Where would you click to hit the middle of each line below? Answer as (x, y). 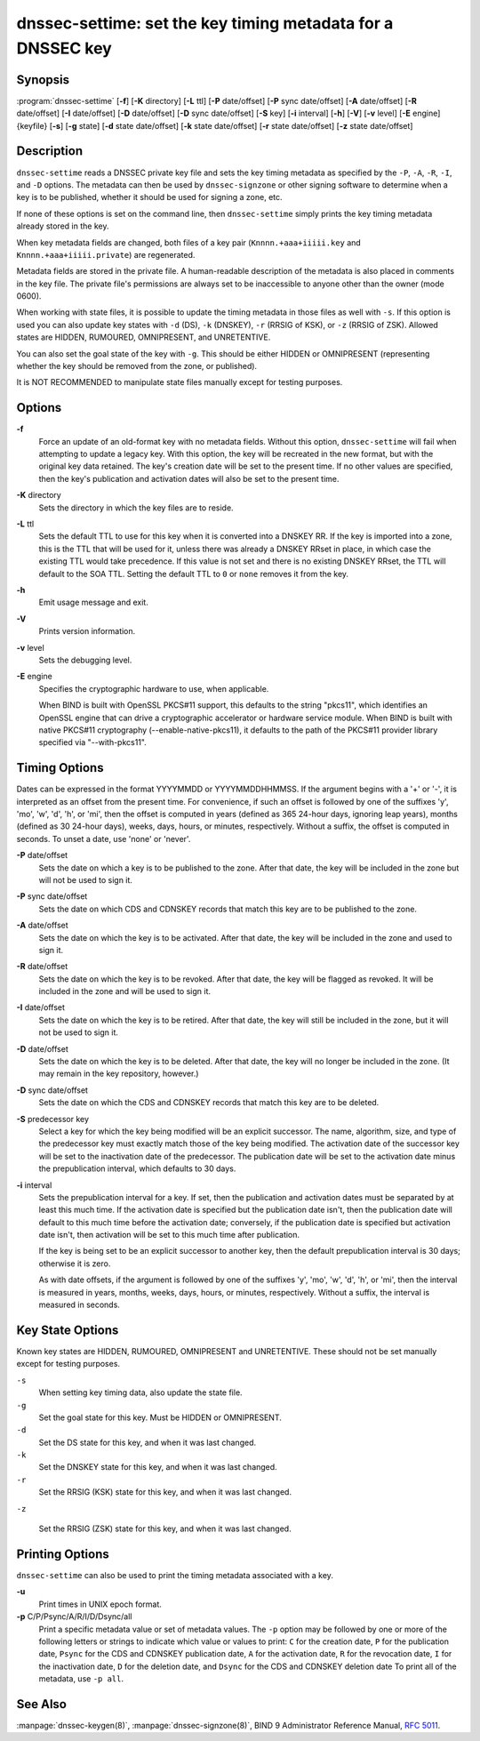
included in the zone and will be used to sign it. (124, 991)
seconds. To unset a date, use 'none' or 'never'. (104, 838)
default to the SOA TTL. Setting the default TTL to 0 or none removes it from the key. (194, 574)
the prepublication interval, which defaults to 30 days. (137, 1168)
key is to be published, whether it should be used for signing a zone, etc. (150, 197)
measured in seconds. (79, 1305)
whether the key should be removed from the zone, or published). (137, 366)
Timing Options (60, 768)
